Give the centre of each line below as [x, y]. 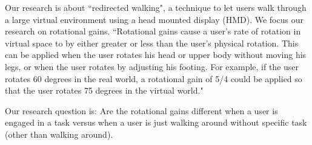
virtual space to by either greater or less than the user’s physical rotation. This [152, 43]
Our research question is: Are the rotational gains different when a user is [141, 110]
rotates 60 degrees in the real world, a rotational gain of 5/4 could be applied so [154, 78]
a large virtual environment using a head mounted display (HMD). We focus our [154, 19]
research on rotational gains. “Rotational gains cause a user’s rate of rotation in [153, 31]
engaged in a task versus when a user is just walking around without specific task [156, 122]
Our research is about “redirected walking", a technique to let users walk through [156, 7]
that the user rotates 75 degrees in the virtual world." [104, 90]
